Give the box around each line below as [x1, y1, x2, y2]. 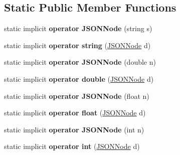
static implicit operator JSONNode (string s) [4, 23, 152, 34]
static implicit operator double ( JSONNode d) [4, 73, 154, 84]
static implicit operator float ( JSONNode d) [4, 107, 146, 118]
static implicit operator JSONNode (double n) [4, 57, 156, 67]
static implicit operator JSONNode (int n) [4, 124, 144, 134]
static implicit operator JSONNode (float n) [4, 90, 149, 101]
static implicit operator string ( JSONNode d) [4, 40, 151, 50]
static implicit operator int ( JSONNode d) [4, 141, 140, 151]
